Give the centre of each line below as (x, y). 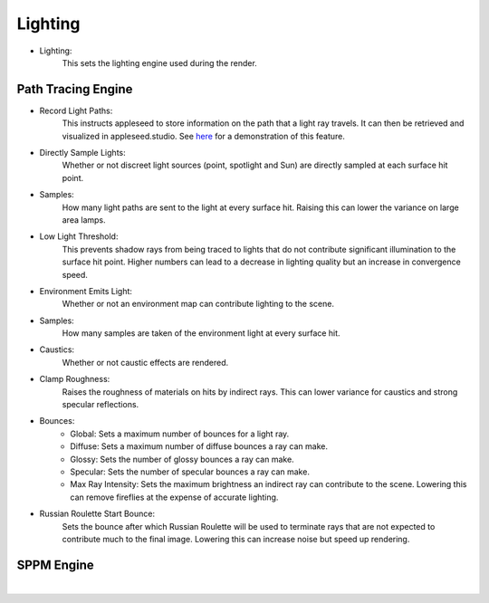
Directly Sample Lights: (82, 153)
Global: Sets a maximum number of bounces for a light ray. (180, 434)
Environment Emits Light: (86, 291)
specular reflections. (101, 405)
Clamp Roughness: (75, 379)
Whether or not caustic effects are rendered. (145, 362)
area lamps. (84, 220)
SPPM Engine (55, 565)
